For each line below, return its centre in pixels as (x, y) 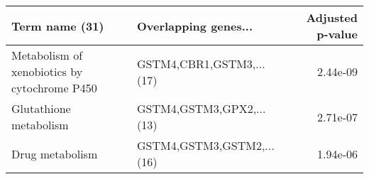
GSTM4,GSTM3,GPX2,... (201, 108)
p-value (337, 34)
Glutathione (41, 108)
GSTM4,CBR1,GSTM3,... (201, 63)
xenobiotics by (47, 71)
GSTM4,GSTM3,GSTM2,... (205, 145)
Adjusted (332, 17)
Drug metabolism (55, 153)
